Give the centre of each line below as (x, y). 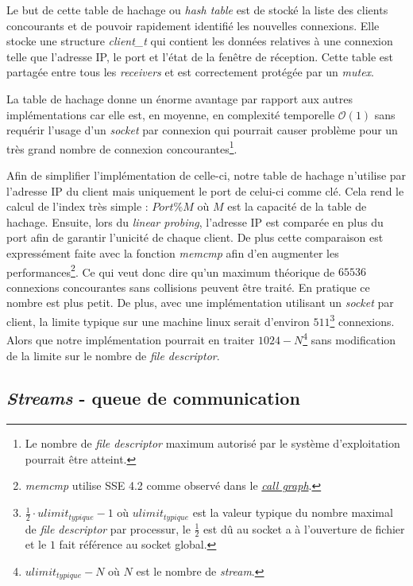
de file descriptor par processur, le (108, 528)
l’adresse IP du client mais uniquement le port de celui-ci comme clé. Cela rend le (205, 190)
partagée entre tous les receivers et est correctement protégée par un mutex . (190, 72)
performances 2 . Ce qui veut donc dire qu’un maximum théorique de (171, 270)
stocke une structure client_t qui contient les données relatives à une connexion (200, 41)
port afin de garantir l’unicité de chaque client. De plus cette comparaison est (195, 237)
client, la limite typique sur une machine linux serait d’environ (158, 321)
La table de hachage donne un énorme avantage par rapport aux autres (180, 98)
